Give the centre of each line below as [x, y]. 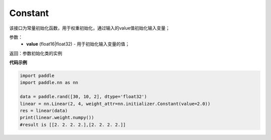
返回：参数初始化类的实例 [36, 53]
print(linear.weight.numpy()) [57, 118]
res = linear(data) [44, 111]
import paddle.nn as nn [49, 83]
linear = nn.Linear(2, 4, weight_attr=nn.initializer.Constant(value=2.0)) [115, 103]
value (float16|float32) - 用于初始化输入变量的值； [78, 44]
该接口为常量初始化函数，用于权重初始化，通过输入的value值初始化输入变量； [90, 28]
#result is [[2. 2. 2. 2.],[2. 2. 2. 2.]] [73, 124]
